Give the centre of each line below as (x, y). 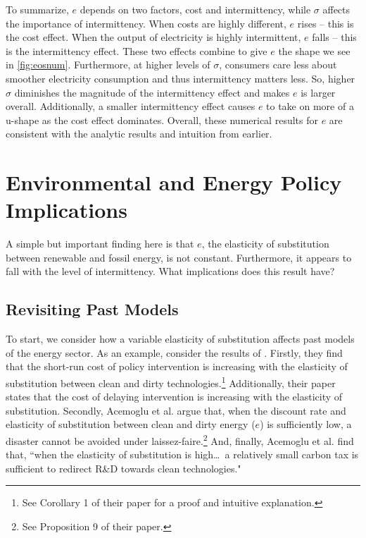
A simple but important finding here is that (100, 244)
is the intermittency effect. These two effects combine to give (137, 50)
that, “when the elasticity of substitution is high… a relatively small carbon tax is (182, 454)
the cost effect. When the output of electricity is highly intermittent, (153, 37)
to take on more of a (310, 106)
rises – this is (326, 23)
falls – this (334, 37)
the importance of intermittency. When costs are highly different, (146, 23)
